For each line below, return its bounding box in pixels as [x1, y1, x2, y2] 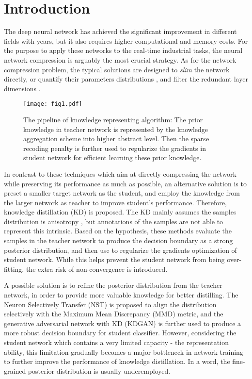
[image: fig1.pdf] [23, 100, 82, 108]
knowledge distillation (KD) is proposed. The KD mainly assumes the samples [4, 207, 236, 217]
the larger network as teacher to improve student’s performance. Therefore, [4, 197, 227, 207]
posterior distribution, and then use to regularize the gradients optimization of [4, 245, 237, 255]
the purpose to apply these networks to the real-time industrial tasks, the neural [4, 45, 243, 55]
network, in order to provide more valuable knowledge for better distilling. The [4, 290, 238, 300]
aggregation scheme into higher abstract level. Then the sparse [23, 133, 209, 144]
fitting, [4, 264, 24, 274]
